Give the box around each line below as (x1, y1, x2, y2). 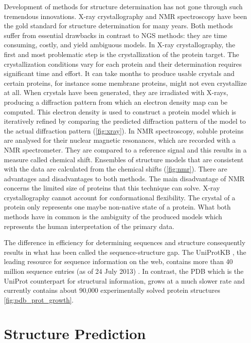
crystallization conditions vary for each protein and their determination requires (4, 58, 242, 69)
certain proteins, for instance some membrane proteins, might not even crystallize (4, 77, 247, 88)
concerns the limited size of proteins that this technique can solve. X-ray (4, 183, 220, 193)
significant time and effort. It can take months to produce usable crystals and (4, 68, 235, 78)
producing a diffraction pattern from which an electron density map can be (4, 96, 228, 107)
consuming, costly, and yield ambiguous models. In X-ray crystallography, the (4, 39, 235, 50)
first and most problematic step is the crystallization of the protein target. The (4, 49, 239, 59)
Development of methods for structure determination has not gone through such (4, 1, 243, 11)
